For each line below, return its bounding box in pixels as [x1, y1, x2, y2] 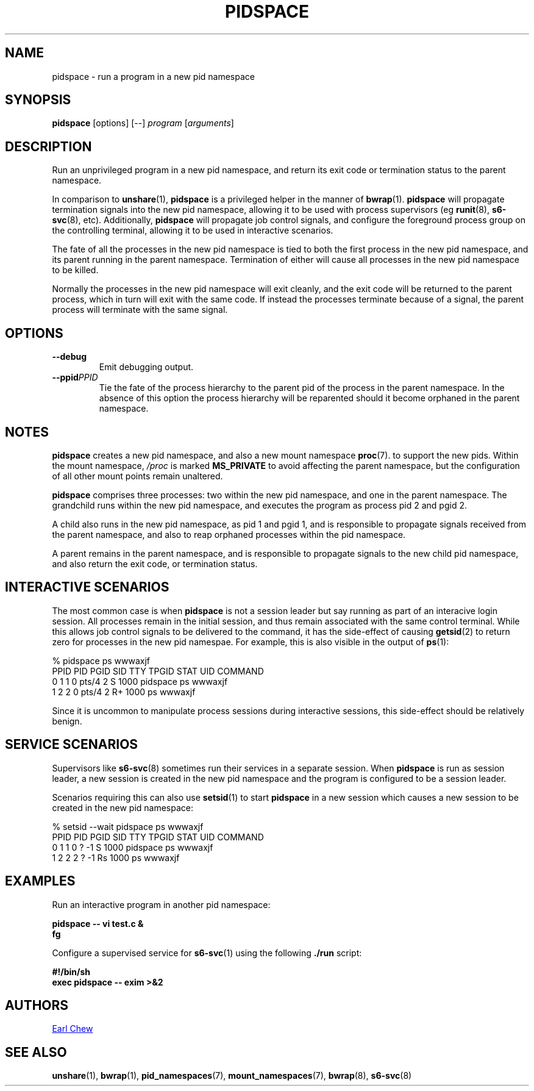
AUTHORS [5, 997, 69, 1013]
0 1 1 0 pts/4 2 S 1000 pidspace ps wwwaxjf [52, 676, 228, 687]
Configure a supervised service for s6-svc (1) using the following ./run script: [52, 947, 362, 958]
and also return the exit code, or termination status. [52, 558, 258, 569]
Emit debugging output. [99, 362, 194, 373]
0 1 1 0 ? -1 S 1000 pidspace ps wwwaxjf [52, 842, 213, 853]
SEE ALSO [5, 1044, 67, 1060]
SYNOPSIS [5, 92, 71, 108]
